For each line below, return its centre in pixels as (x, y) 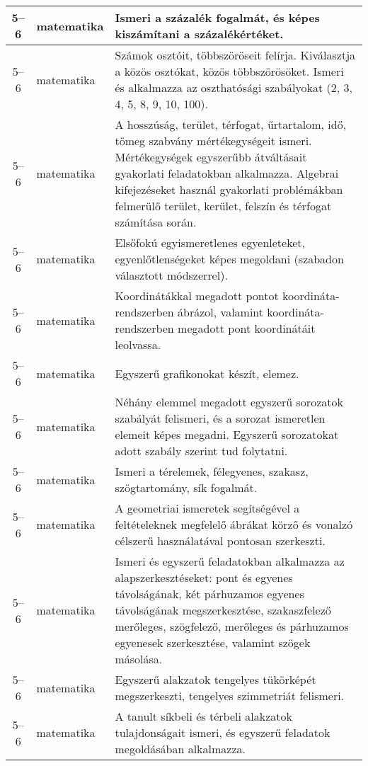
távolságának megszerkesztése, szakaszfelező (223, 610)
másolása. (139, 659)
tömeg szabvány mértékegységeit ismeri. (213, 141)
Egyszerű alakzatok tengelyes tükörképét (215, 679)
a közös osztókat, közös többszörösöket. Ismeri (229, 71)
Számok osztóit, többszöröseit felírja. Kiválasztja (235, 55)
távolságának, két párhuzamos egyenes (209, 594)
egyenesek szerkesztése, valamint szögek (213, 642)
